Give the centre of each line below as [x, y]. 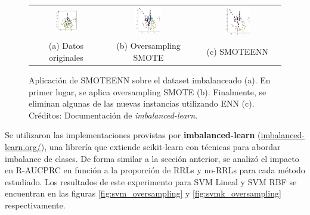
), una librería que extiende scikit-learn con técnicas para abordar [161, 147]
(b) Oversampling [148, 46]
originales [66, 57]
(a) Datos [66, 46]
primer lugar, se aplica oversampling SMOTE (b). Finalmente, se [148, 91]
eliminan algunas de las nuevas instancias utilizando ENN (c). [142, 103]
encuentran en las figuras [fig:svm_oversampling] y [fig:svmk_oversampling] [143, 193]
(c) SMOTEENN [237, 52]
